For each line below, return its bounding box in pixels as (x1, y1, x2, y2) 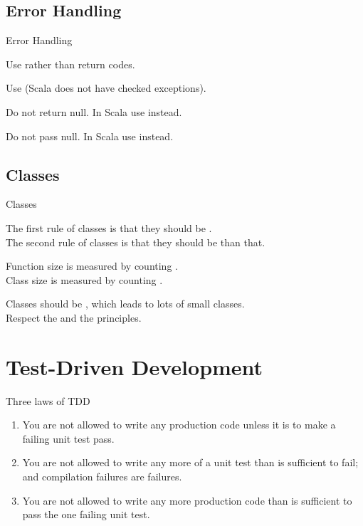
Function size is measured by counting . (6, 258, 178, 273)
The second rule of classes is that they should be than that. (6, 234, 265, 249)
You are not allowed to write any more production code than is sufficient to (22, 493, 352, 507)
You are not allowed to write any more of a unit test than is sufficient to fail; (22, 455, 359, 470)
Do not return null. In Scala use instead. (6, 104, 182, 119)
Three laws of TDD (6, 393, 90, 408)
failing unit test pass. (22, 431, 115, 446)
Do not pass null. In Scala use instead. (6, 128, 174, 143)
